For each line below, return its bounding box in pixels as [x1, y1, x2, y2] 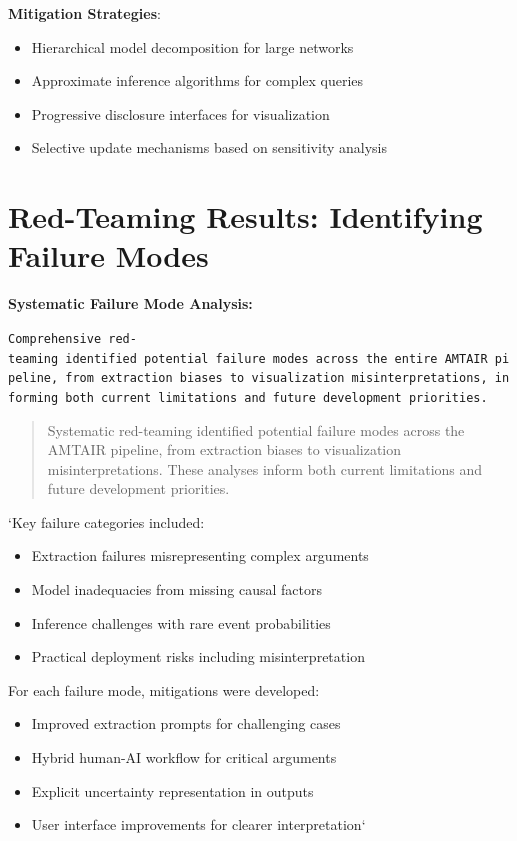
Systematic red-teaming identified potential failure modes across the [47, 419, 465, 440]
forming [8, 390, 59, 405]
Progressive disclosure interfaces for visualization [31, 103, 330, 124]
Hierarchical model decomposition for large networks [31, 36, 354, 57]
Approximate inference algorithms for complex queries [31, 70, 364, 91]
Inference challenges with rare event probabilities [31, 612, 331, 633]
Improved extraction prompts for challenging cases [31, 713, 341, 734]
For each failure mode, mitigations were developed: [8, 679, 320, 700]
